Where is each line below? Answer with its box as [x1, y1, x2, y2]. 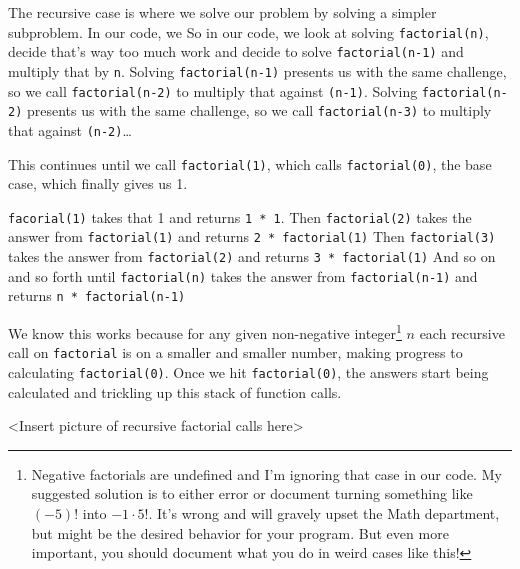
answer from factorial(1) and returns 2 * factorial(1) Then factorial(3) [8, 226, 496, 247]
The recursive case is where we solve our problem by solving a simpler [8, 2, 437, 22]
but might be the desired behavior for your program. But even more [31, 522, 449, 543]
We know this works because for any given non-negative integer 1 [8, 320, 402, 343]
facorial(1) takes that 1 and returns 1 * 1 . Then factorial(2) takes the [8, 206, 472, 227]
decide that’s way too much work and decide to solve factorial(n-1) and [8, 41, 464, 62]
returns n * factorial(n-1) [8, 285, 186, 306]
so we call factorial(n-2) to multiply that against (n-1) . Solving [8, 80, 418, 101]
